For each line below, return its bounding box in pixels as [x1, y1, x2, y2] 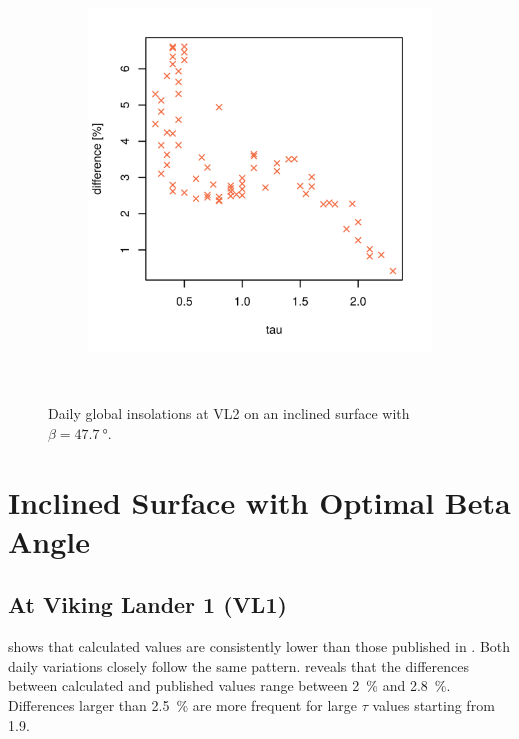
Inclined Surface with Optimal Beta [8, 481, 511, 522]
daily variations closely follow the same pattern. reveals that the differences [8, 655, 469, 676]
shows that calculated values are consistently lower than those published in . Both [8, 636, 511, 657]
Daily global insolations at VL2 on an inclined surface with [48, 403, 410, 424]
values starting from [372, 694, 495, 715]
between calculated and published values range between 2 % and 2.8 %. [8, 675, 451, 696]
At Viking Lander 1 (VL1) [8, 589, 287, 620]
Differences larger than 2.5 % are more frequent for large [8, 694, 358, 715]
